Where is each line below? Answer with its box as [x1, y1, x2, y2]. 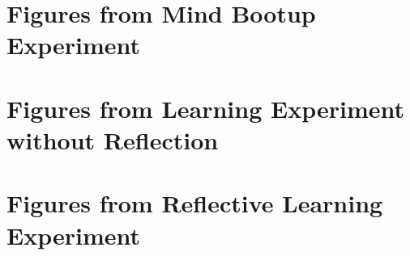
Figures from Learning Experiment [6, 91, 405, 124]
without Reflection [6, 123, 219, 156]
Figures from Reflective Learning [6, 187, 383, 220]
